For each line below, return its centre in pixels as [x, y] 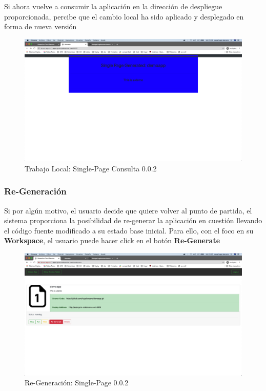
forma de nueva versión [40, 26]
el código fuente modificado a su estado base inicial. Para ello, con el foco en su [129, 230]
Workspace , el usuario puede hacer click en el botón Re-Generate [112, 240]
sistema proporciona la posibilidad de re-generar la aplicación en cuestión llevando [133, 220]
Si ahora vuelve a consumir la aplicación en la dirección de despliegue [113, 6]
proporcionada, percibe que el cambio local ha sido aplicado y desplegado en [124, 16]
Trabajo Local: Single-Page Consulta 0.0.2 [91, 168]
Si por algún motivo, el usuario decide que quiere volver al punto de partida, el [128, 210]
